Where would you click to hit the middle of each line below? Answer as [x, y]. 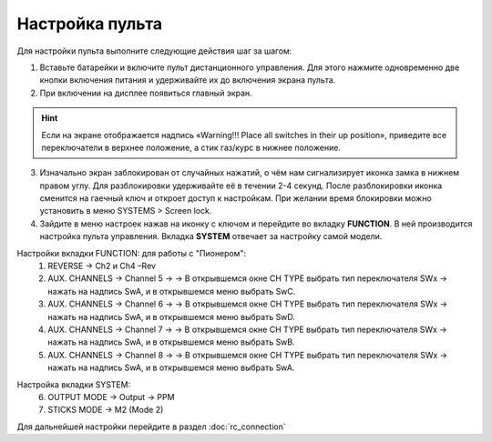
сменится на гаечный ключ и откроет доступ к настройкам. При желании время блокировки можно [236, 198]
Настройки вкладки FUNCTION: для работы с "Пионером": [132, 253]
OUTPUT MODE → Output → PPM [111, 397]
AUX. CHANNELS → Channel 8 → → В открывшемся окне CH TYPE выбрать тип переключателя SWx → [248, 355]
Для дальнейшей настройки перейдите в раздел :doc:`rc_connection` [151, 427]
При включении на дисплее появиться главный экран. [146, 93]
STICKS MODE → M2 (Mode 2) [106, 410]
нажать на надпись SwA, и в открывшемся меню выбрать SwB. [171, 342]
